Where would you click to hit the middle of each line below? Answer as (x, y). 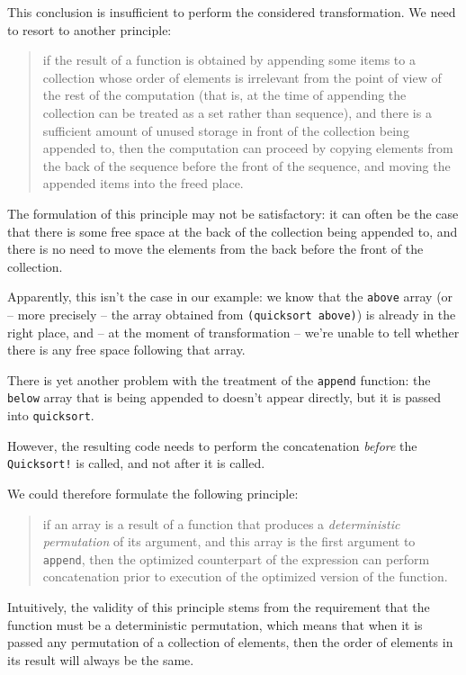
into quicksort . (51, 415)
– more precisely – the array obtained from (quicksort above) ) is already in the (232, 314)
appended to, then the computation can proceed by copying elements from (248, 148)
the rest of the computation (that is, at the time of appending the (224, 95)
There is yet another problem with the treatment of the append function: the (219, 379)
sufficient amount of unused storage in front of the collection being (226, 130)
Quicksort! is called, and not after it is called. (136, 463)
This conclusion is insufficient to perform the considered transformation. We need (232, 12)
